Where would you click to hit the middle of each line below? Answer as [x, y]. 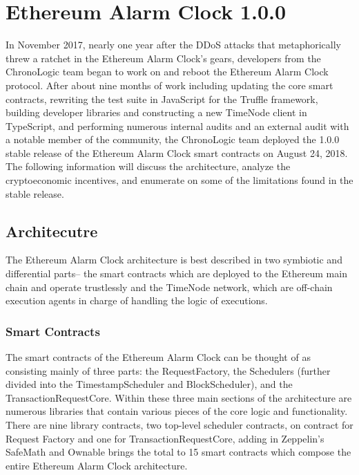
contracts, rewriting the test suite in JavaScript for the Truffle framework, [162, 99]
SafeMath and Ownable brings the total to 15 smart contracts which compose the [178, 452]
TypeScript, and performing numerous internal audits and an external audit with [177, 125]
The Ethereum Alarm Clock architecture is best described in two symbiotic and [174, 260]
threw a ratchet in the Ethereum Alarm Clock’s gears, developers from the [163, 58]
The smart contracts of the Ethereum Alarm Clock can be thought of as [158, 357]
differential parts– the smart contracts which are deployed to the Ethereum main [176, 273]
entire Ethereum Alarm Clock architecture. [97, 465]
